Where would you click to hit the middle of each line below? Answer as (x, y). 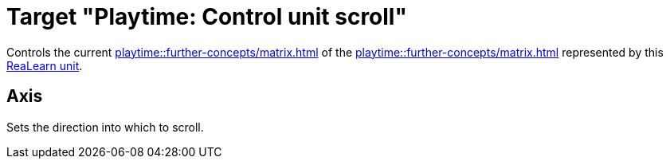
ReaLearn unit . (45, 65)
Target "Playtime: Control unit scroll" (207, 17)
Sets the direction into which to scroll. (105, 127)
